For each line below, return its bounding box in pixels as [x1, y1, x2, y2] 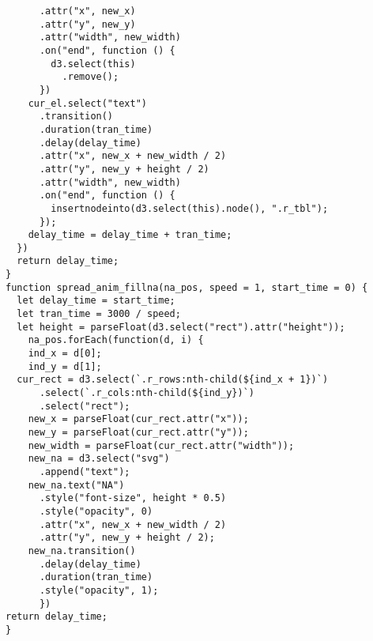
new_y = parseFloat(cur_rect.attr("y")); [28, 427, 249, 438]
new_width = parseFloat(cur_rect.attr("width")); [28, 439, 295, 451]
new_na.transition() [28, 545, 136, 556]
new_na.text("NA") [28, 479, 125, 491]
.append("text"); [39, 466, 130, 477]
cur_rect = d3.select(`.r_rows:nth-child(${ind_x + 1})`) [17, 374, 329, 386]
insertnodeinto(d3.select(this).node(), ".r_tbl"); [51, 202, 329, 214]
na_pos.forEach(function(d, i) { [28, 334, 204, 346]
